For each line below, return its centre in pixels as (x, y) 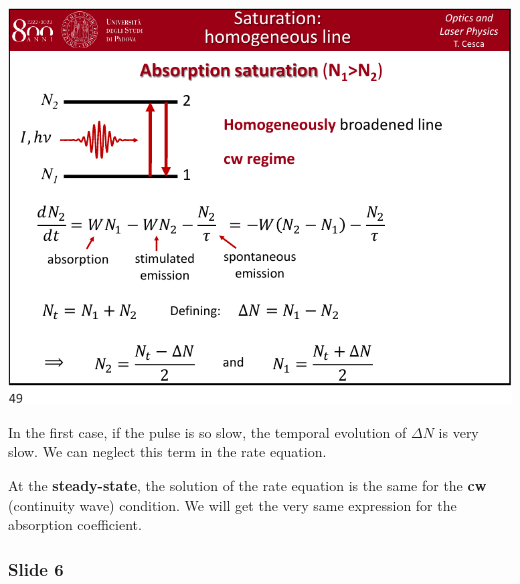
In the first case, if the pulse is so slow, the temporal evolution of (207, 431)
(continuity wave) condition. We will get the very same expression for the (232, 504)
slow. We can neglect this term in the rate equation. (167, 451)
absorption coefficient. (75, 524)
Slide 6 (36, 568)
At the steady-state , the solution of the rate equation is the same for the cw (247, 485)
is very (458, 431)
